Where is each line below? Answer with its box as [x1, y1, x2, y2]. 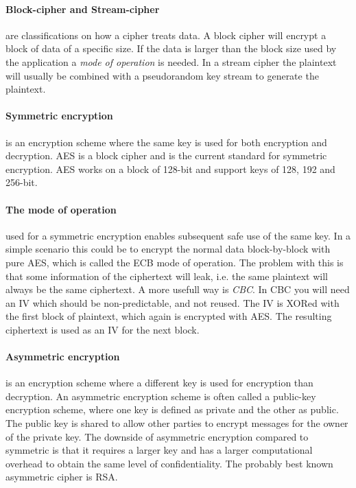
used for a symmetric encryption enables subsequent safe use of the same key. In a [5, 228, 351, 242]
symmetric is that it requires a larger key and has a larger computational [5, 443, 313, 457]
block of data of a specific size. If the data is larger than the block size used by [5, 41, 337, 56]
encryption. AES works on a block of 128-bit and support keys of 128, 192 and [5, 161, 335, 176]
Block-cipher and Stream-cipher [5, 1, 160, 16]
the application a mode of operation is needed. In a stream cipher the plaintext [5, 54, 337, 69]
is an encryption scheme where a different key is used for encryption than [5, 375, 313, 390]
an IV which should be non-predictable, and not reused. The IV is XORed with [5, 295, 340, 310]
